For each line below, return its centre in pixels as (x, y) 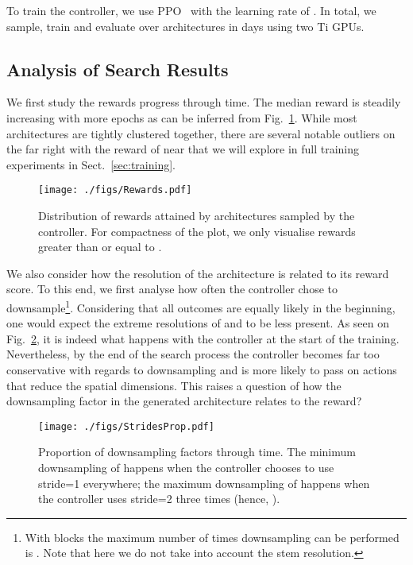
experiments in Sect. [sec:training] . (91, 164)
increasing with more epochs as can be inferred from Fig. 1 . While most (182, 117)
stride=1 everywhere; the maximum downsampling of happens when (204, 483)
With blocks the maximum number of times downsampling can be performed (212, 537)
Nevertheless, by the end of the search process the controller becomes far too (193, 354)
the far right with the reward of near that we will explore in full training (183, 149)
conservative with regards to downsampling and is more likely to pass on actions (202, 370)
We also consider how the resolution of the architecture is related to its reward (198, 273)
